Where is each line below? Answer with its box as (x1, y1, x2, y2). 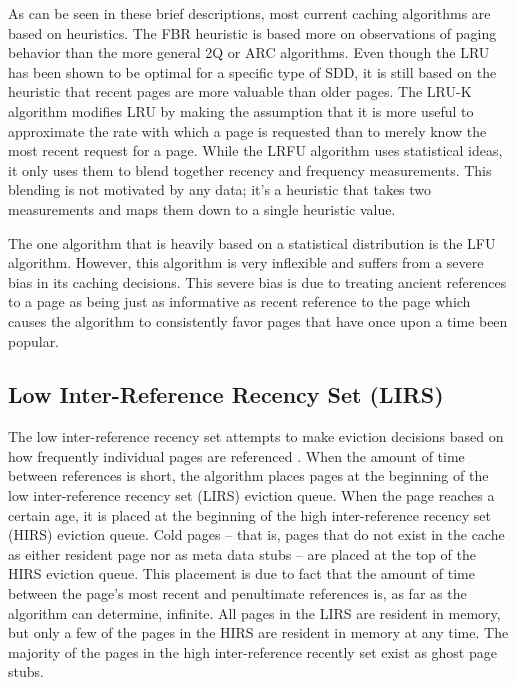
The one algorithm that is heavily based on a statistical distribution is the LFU (8, 232, 496, 253)
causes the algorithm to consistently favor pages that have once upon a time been (8, 310, 508, 331)
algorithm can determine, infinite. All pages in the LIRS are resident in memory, (8, 602, 501, 623)
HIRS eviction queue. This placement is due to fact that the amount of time (8, 563, 475, 584)
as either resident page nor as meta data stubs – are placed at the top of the (8, 543, 476, 564)
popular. (8, 330, 60, 351)
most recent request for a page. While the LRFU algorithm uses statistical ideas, (8, 140, 503, 161)
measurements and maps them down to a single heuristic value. (8, 198, 396, 219)
